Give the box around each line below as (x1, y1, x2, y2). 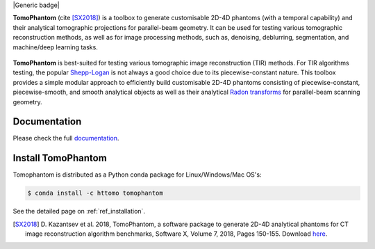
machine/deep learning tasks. (12, 42, 99, 51)
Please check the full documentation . (12, 134, 119, 143)
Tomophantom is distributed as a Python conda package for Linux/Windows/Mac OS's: (12, 170, 262, 179)
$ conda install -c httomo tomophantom (27, 189, 163, 198)
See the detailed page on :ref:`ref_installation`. (12, 207, 146, 216)
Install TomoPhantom (12, 152, 107, 164)
